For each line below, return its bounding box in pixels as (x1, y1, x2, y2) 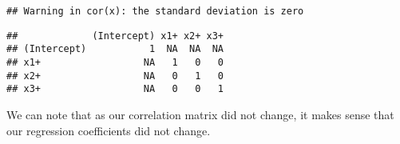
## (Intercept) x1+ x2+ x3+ (6, 30, 224, 42)
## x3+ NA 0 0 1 (6, 83, 224, 95)
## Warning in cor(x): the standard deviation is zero (6, 6, 304, 17)
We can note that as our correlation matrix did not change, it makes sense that (6, 106, 394, 122)
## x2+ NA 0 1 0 (6, 70, 224, 82)
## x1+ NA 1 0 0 (6, 56, 224, 68)
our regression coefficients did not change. (6, 122, 211, 138)
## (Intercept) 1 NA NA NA (6, 43, 224, 55)
